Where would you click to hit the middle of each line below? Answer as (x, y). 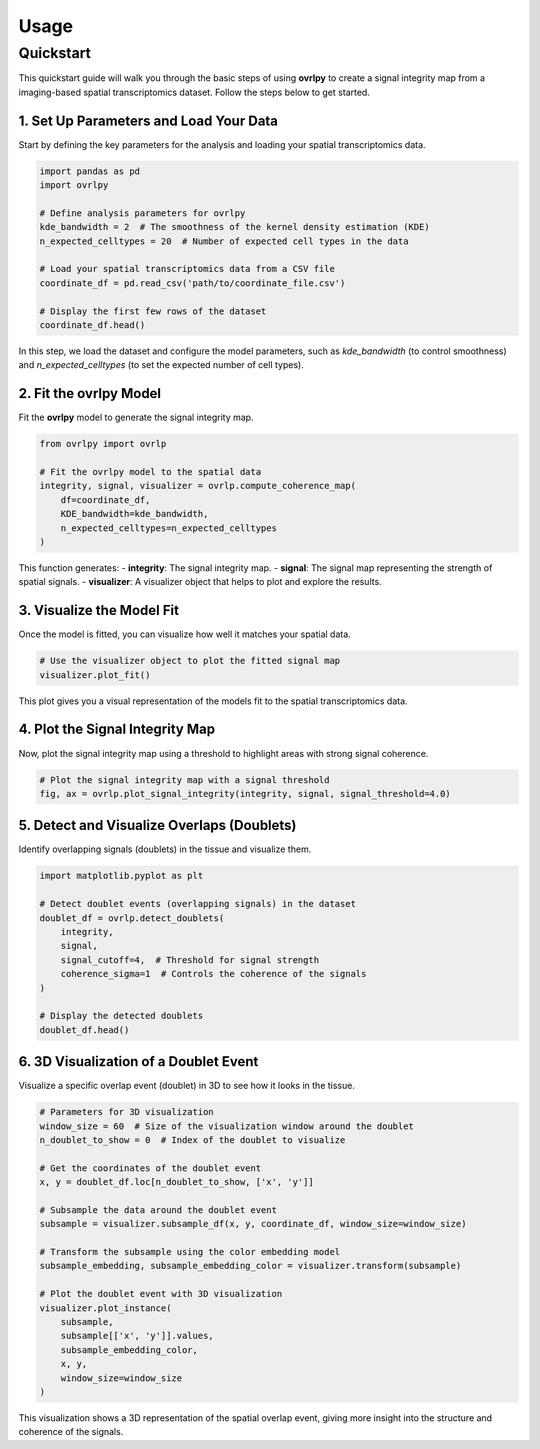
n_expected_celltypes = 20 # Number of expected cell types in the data (224, 241)
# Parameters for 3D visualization (126, 1112)
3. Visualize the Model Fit (99, 610)
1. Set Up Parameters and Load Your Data (148, 120)
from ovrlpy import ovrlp (103, 444)
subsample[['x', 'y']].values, (137, 1336)
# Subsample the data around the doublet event (158, 1209)
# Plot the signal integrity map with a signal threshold (184, 779)
